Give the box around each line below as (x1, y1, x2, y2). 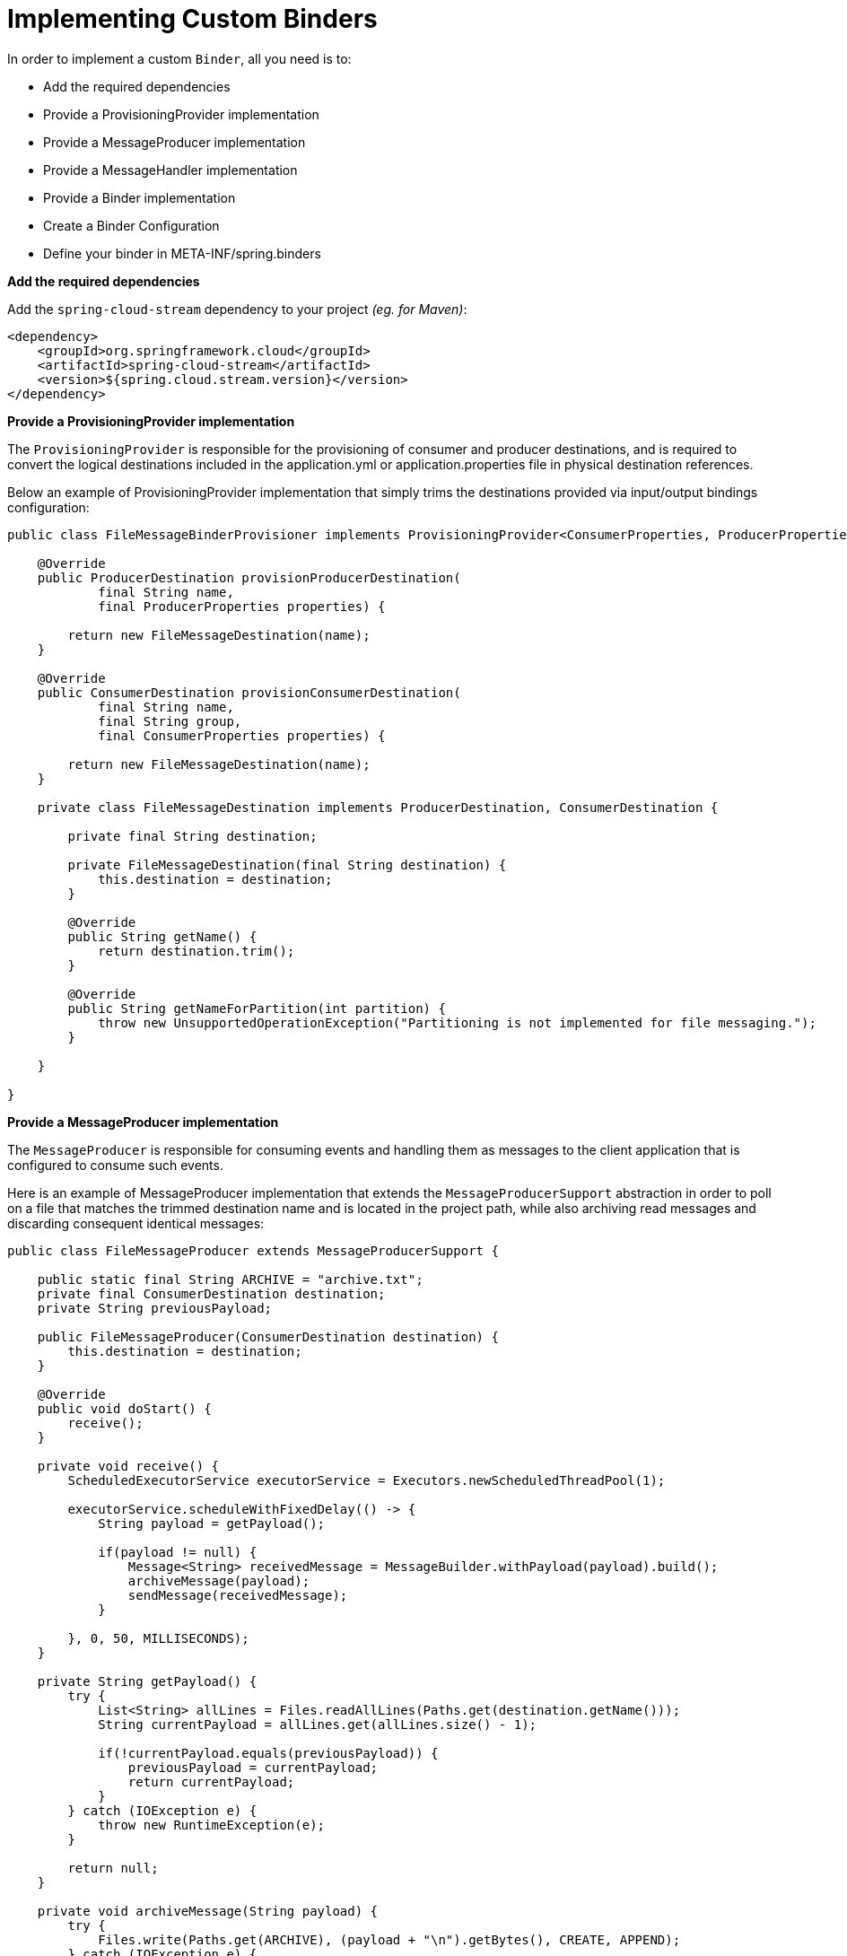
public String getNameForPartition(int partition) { (67, 1000, 446, 1016)
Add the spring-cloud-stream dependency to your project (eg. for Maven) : (7, 301, 467, 317)
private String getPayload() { (37, 1673, 258, 1689)
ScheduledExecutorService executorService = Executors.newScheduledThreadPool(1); (67, 1472, 666, 1488)
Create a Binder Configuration (43, 217, 220, 233)
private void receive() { (37, 1458, 220, 1473)
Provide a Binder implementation (43, 189, 236, 205)
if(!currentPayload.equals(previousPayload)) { (98, 1745, 439, 1760)
